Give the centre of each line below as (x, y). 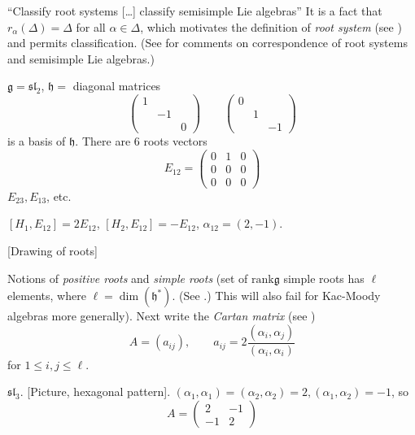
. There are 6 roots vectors (141, 141)
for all (91, 26)
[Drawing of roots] (52, 251)
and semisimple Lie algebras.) (81, 58)
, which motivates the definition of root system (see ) (271, 26)
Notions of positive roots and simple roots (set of (128, 278)
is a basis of (37, 141)
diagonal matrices (117, 86)
